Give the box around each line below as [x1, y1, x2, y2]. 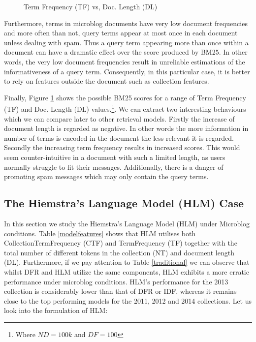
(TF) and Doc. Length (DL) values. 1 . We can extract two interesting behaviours [4, 102, 246, 114]
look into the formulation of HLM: [4, 305, 108, 315]
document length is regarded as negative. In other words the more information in [4, 123, 249, 133]
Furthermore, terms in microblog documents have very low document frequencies [4, 18, 248, 28]
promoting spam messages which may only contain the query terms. [4, 171, 209, 182]
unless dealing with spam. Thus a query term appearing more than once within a [4, 37, 249, 47]
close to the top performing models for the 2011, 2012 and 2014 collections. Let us [4, 295, 252, 306]
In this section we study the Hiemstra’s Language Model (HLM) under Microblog [4, 218, 250, 228]
